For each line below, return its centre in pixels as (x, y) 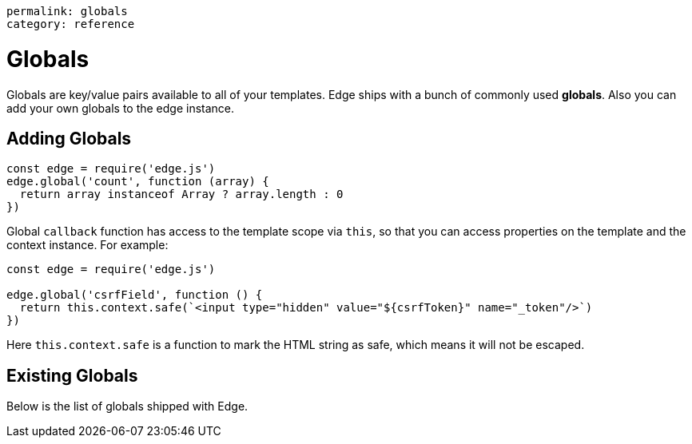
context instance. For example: (87, 245)
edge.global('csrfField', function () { (135, 295)
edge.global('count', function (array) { (138, 182)
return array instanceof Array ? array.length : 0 (181, 194)
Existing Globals (72, 375)
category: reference (71, 24)
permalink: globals (67, 11)
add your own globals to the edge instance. (121, 108)
